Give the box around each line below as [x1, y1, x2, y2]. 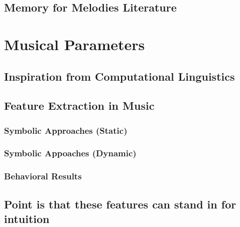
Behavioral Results [4, 170, 82, 182]
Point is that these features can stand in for [4, 196, 236, 211]
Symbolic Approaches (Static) [4, 124, 128, 136]
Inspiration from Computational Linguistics [4, 68, 235, 84]
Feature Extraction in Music [4, 98, 155, 113]
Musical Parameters [4, 34, 145, 54]
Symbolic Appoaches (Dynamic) [4, 147, 137, 159]
